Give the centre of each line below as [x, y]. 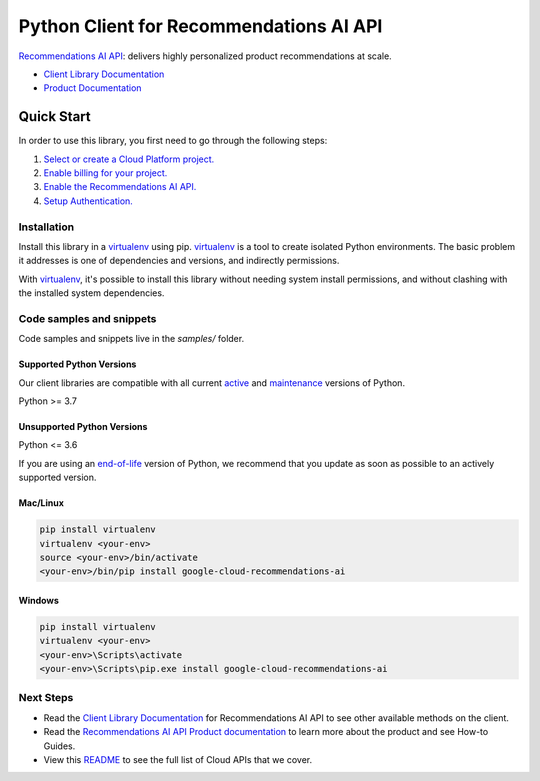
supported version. [57, 477]
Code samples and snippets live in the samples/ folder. [131, 339]
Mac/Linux [41, 503]
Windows [38, 600]
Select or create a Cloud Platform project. [129, 159]
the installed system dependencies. [91, 293]
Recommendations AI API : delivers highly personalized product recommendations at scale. [205, 56]
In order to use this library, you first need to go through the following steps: [173, 141]
